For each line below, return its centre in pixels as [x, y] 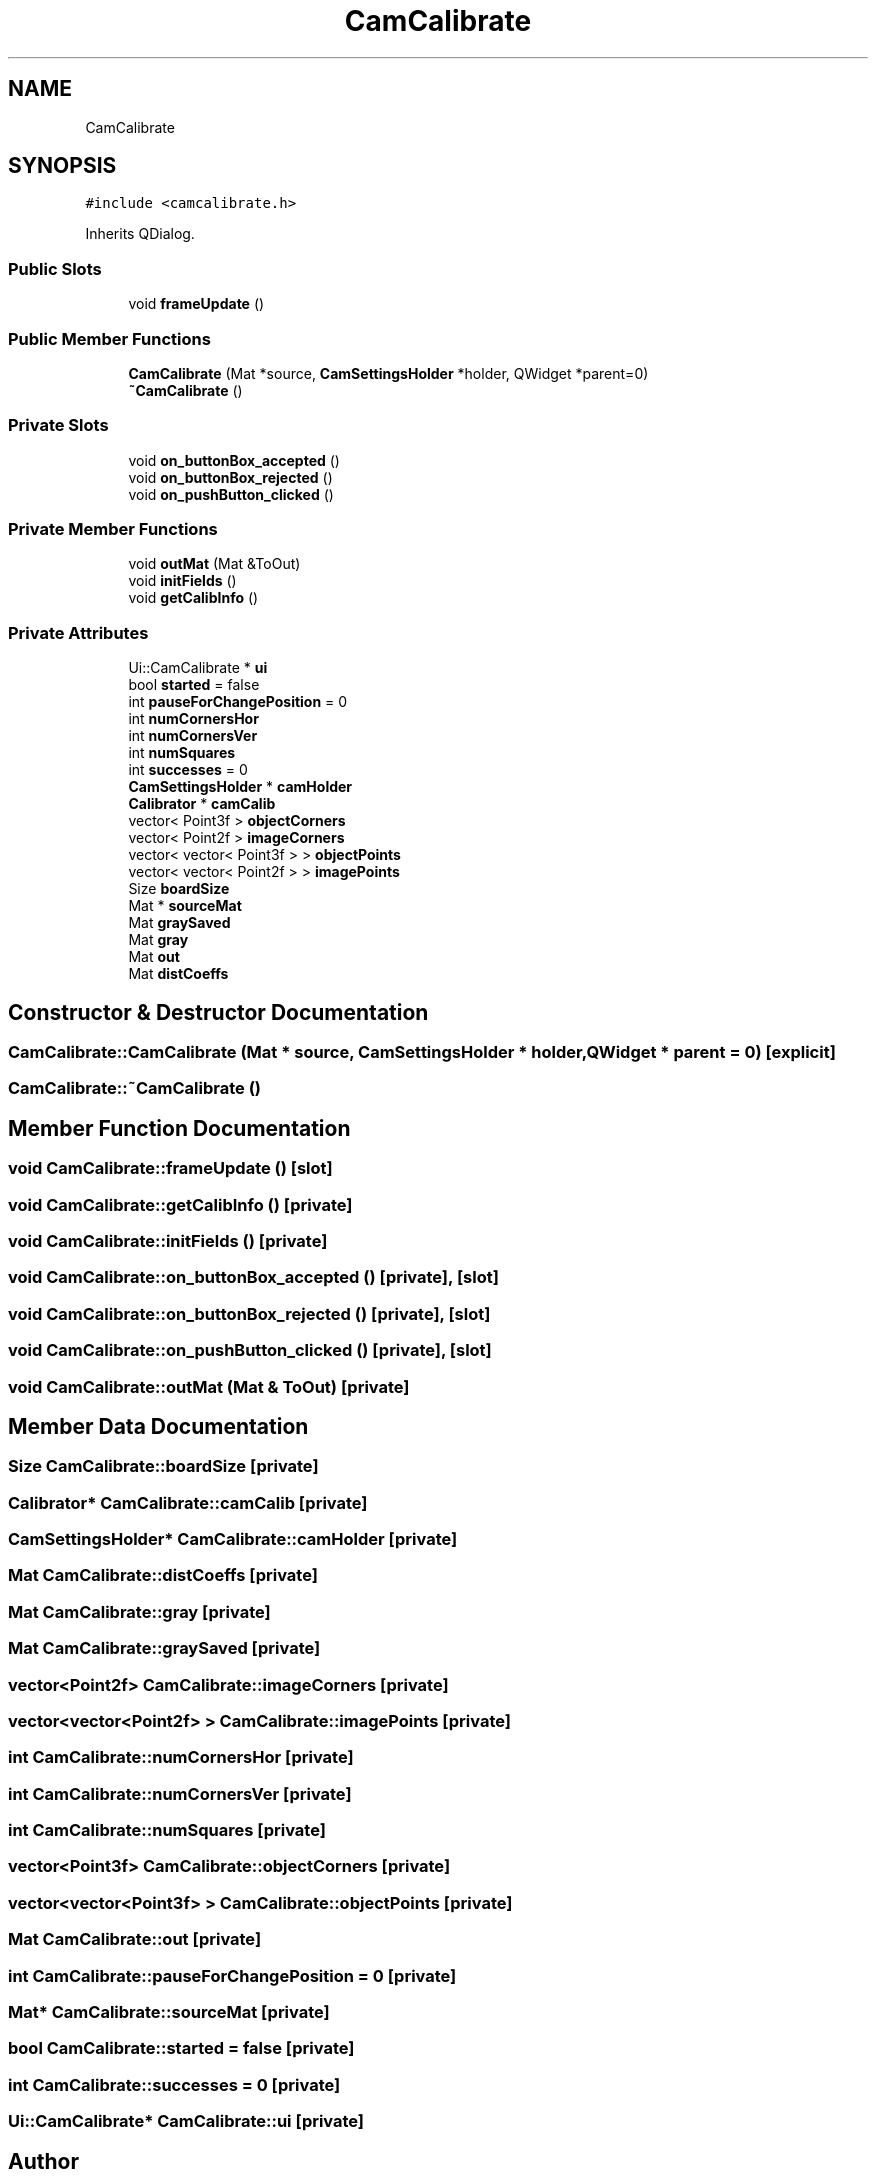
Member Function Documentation [179, 1128]
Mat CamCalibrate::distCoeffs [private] [163, 1575]
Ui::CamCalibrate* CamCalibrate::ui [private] [186, 2121]
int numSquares [182, 753]
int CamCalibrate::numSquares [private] [167, 1830]
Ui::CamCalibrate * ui [198, 668]
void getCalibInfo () [193, 598]
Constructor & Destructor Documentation [218, 1012]
